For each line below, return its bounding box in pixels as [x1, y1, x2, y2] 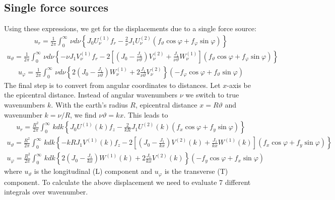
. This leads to [123, 109, 168, 120]
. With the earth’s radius [51, 99, 128, 110]
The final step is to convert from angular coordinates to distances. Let [4, 79, 221, 90]
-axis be [227, 79, 251, 90]
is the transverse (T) [164, 166, 228, 176]
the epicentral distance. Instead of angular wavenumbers [4, 89, 178, 100]
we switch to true [185, 89, 239, 100]
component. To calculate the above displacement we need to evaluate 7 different [4, 176, 251, 187]
